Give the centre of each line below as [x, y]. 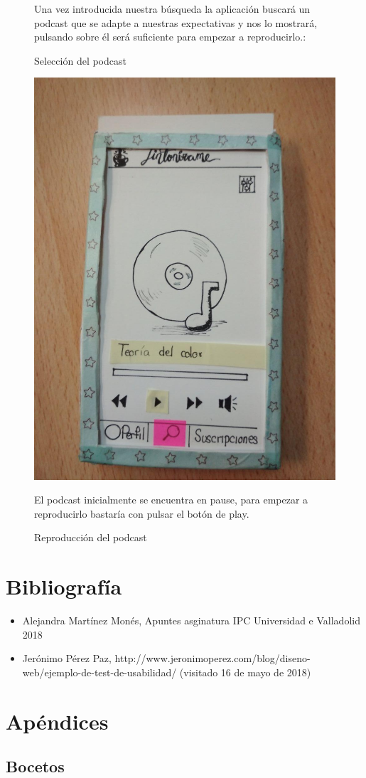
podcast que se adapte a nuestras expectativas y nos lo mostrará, [176, 22]
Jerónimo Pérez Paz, [67, 658]
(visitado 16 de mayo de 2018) [245, 672]
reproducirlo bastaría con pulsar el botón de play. [142, 513]
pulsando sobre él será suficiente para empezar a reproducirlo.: [170, 37]
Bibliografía [64, 586]
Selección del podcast [80, 60]
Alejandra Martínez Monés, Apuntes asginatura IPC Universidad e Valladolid [191, 620]
